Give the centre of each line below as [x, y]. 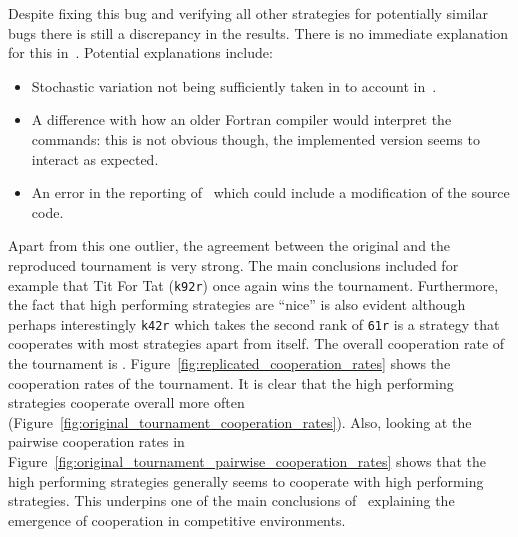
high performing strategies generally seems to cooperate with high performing [246, 480]
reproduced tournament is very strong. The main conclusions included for [233, 264]
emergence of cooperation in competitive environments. [177, 519]
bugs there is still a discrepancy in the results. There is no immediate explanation [258, 32]
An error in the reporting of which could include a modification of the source [270, 192]
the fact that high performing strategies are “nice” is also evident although [237, 304]
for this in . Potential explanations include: [140, 52]
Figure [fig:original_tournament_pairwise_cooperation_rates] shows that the [247, 461]
